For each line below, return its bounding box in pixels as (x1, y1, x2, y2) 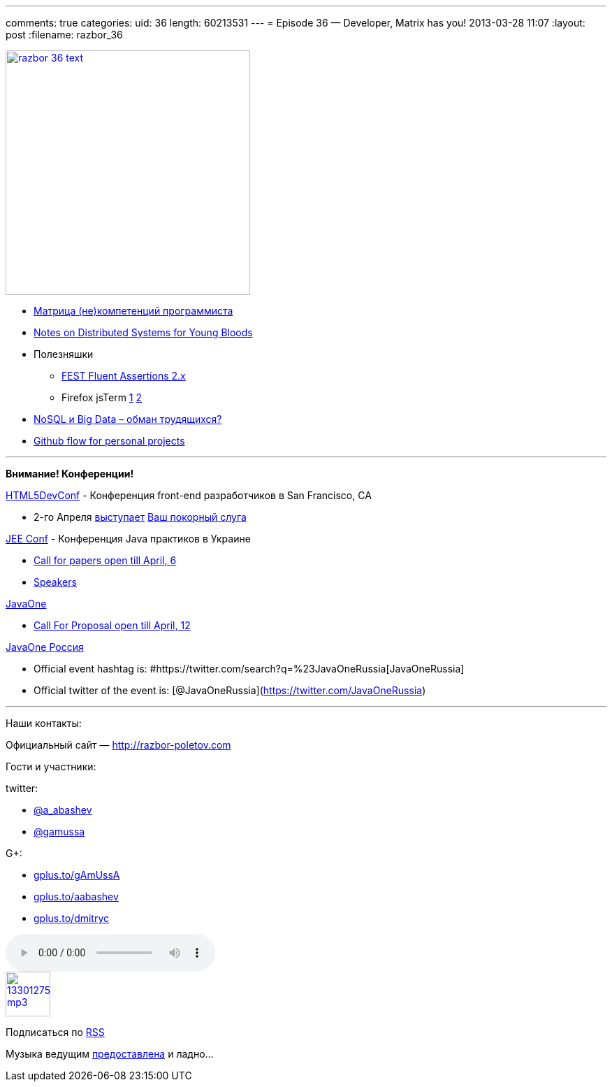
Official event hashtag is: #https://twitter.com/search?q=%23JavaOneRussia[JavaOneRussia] (34, 663, 465, 675)
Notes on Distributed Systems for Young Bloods (34, 326, 253, 338)
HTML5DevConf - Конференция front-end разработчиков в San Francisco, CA (6, 489, 372, 501)
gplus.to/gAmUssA (34, 869, 120, 881)
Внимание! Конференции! (6, 468, 134, 480)
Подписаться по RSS (6, 1026, 105, 1038)
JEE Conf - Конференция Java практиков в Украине (6, 533, 251, 545)
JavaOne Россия (6, 641, 84, 653)
